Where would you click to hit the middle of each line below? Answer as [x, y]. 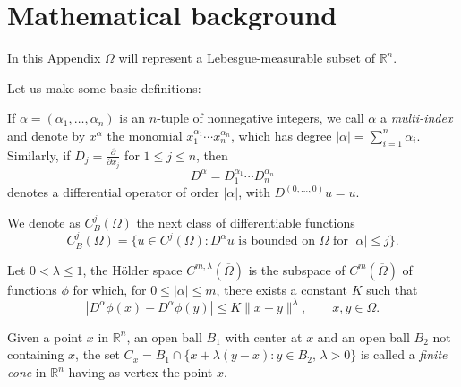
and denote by [47, 135]
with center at [264, 336]
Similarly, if [39, 155]
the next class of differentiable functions [246, 222]
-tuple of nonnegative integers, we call [260, 118]
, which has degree [282, 135]
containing [36, 354]
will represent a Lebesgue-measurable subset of [247, 58]
